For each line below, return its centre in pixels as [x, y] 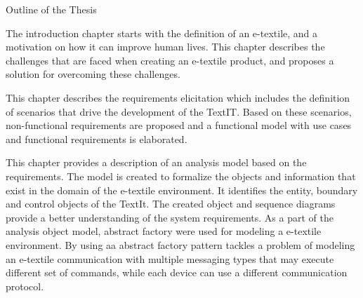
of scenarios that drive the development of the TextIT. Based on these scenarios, [179, 111]
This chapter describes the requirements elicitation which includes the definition [178, 97]
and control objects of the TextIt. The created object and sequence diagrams [171, 204]
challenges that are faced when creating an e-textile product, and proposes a [170, 60]
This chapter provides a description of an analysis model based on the [156, 162]
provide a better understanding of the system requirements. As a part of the [170, 217]
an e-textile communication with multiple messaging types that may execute [170, 258]
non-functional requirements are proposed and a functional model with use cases [179, 125]
